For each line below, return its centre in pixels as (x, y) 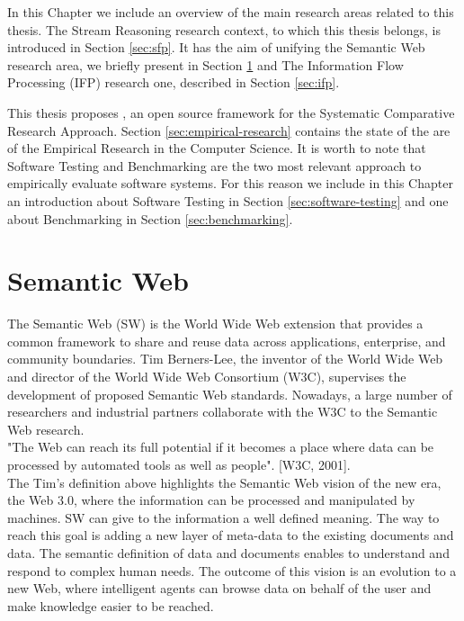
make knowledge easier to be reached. (111, 605)
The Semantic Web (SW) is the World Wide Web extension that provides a (215, 324)
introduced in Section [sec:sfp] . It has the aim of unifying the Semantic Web (216, 47)
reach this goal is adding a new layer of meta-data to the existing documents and (231, 535)
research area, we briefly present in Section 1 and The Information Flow (205, 64)
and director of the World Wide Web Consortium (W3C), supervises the (207, 377)
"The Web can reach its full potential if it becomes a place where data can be (221, 447)
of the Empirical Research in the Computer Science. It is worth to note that (217, 148)
